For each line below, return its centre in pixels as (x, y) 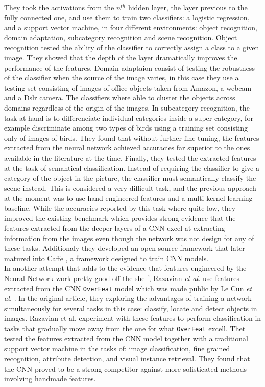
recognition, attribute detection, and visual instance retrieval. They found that (127, 358)
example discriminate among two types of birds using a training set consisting (126, 128)
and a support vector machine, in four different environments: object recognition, (131, 27)
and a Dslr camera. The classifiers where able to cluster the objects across (120, 98)
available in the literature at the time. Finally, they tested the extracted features (130, 157)
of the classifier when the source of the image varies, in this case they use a (122, 78)
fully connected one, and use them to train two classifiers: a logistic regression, (127, 17)
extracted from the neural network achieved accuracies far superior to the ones (127, 148)
